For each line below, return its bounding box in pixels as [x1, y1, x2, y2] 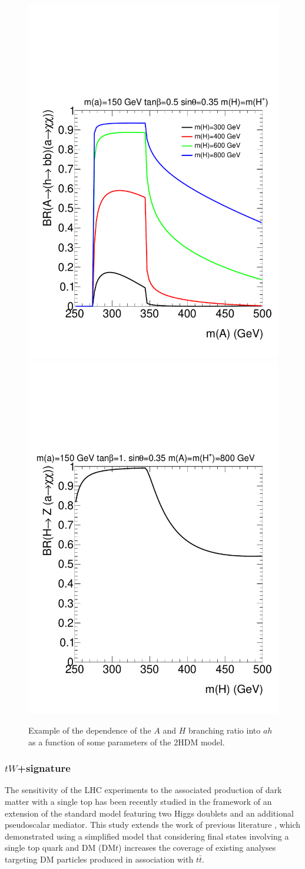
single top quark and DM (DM [5, 841, 115, 854]
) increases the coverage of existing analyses [118, 841, 276, 854]
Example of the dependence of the [28, 724, 151, 737]
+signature [17, 761, 71, 775]
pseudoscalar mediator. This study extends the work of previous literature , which [5, 818, 300, 831]
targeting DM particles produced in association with [5, 853, 194, 865]
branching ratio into [188, 724, 261, 737]
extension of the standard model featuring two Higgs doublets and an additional [5, 807, 294, 819]
